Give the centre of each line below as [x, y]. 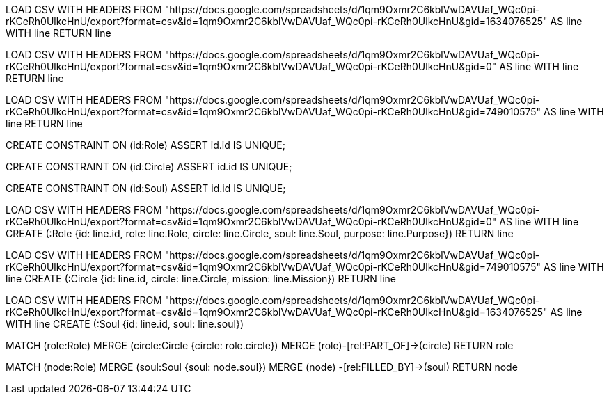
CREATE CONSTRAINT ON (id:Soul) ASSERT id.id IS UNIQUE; [146, 188]
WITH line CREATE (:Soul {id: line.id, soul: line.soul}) [125, 324]
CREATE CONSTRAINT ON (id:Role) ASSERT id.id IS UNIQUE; [145, 145]
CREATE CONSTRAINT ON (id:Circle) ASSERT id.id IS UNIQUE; [149, 167]
